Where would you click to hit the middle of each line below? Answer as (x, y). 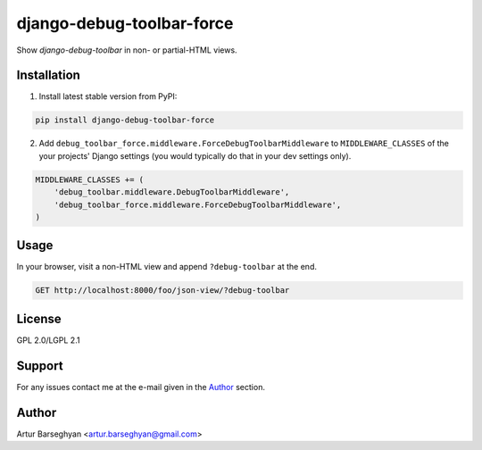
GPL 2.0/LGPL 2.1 (48, 340)
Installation (48, 75)
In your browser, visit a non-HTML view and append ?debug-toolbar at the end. (166, 267)
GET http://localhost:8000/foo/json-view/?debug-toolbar (162, 291)
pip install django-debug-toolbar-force (125, 120)
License (39, 318)
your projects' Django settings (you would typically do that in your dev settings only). (195, 155)
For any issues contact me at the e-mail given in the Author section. (141, 387)
